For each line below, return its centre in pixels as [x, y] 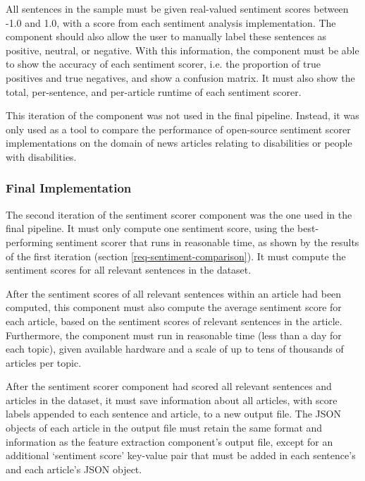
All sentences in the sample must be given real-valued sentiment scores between [177, 8]
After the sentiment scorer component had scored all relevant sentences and [169, 386]
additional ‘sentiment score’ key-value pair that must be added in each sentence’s [181, 455]
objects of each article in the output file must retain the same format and [164, 428]
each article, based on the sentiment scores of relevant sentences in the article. [174, 321]
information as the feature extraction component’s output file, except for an [169, 441]
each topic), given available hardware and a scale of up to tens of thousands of [175, 349]
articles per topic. [44, 362]
